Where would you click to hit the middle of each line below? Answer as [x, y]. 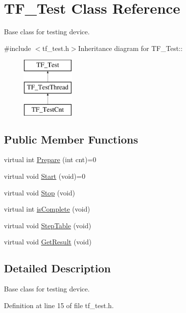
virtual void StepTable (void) [48, 225]
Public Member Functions [71, 139]
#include [18, 48]
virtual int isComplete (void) [47, 209]
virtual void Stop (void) [40, 192]
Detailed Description [58, 268]
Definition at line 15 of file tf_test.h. [59, 305]
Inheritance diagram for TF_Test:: [130, 48]
